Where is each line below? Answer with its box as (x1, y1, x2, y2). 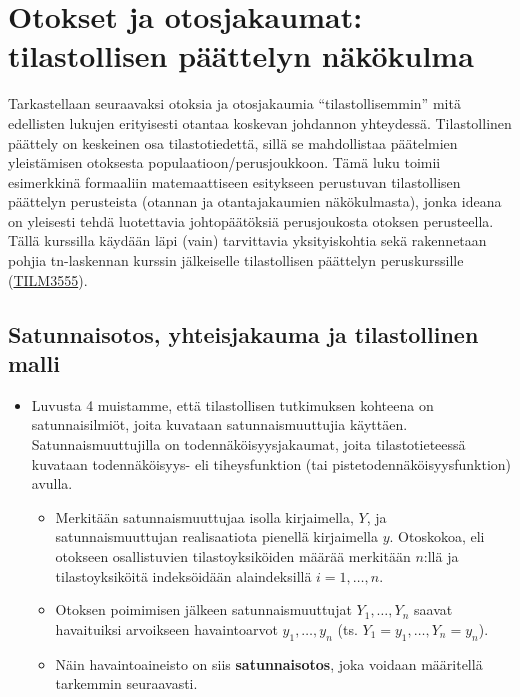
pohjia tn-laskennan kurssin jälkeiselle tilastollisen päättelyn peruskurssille (8, 250, 464, 271)
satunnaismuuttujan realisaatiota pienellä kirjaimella (55, 526, 378, 547)
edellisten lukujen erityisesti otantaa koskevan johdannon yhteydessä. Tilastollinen (8, 112, 512, 133)
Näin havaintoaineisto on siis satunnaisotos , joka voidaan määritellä (55, 653, 483, 674)
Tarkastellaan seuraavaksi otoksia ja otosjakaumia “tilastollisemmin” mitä (8, 93, 461, 114)
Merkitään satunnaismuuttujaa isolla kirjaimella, (55, 506, 354, 527)
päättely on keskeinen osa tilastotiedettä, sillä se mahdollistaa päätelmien (8, 132, 458, 153)
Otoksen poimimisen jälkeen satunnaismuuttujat (55, 599, 352, 620)
